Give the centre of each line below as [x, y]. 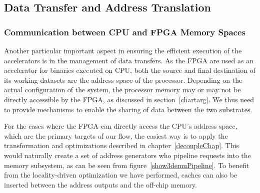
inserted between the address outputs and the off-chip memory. [100, 184]
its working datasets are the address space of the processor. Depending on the [123, 80]
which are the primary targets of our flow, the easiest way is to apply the [116, 135]
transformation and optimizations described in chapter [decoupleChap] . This [121, 145]
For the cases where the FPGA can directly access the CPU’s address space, [121, 126]
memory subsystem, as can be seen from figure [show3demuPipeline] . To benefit [127, 165]
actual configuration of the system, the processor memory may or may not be [122, 90]
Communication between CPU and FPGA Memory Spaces [125, 32]
